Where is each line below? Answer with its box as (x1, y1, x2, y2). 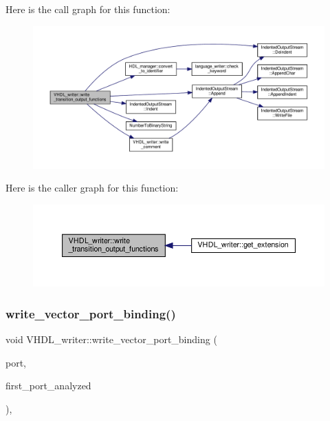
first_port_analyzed (5, 378, 91, 393)
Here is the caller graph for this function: (5, 181, 179, 195)
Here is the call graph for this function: (5, 2, 170, 16)
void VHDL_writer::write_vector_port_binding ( (5, 332, 217, 347)
